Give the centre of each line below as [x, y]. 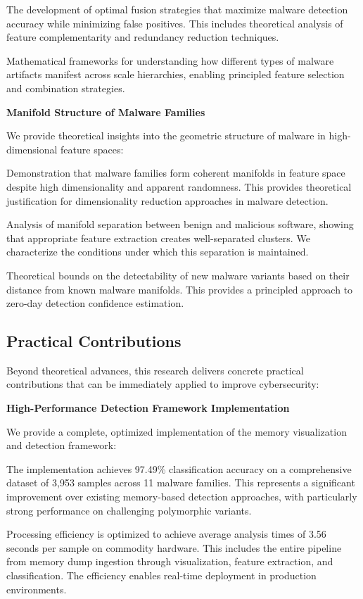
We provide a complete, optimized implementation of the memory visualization [177, 431]
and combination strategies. [66, 88]
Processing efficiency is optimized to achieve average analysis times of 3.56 [166, 534]
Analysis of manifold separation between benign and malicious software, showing [180, 224]
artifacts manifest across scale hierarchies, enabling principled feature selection [176, 74]
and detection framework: [62, 445]
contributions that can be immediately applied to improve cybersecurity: [163, 384]
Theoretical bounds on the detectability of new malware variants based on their [178, 275]
